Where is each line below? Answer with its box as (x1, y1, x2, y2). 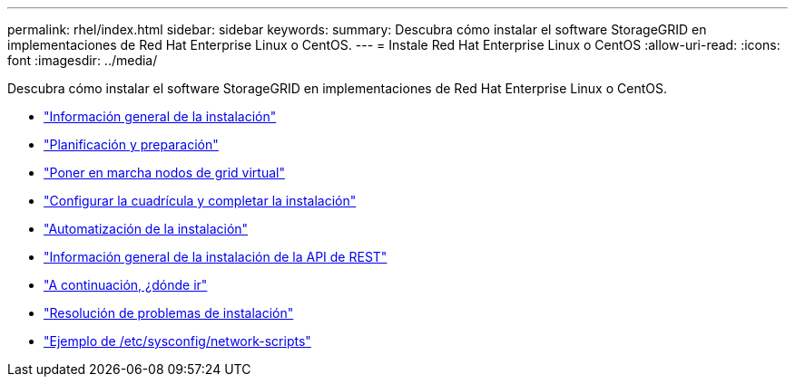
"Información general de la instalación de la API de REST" (44, 249, 388, 264)
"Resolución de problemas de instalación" (44, 305, 294, 321)
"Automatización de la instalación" (44, 221, 249, 236)
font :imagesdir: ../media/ (7, 53, 158, 68)
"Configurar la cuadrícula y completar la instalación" (44, 193, 357, 208)
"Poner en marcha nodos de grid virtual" (44, 165, 285, 180)
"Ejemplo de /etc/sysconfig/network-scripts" (44, 333, 311, 349)
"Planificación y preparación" (44, 137, 219, 152)
